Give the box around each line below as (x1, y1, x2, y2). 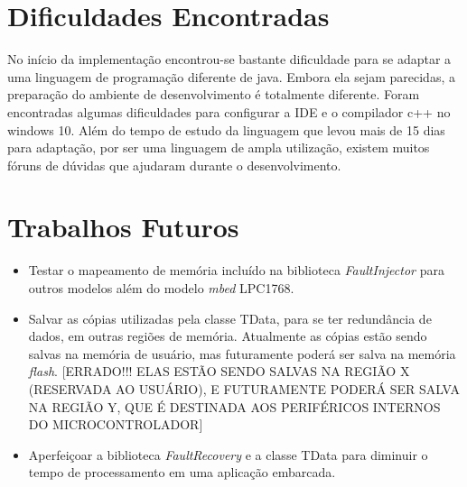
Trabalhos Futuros (7, 208, 239, 245)
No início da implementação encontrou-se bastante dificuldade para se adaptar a (7, 50, 452, 69)
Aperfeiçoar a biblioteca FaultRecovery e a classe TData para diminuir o (28, 445, 428, 464)
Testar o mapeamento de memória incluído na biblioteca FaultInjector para (28, 261, 444, 280)
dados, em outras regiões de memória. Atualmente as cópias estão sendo (28, 326, 427, 345)
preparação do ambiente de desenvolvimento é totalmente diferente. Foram (7, 85, 420, 104)
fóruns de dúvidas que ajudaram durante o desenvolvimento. (7, 155, 341, 174)
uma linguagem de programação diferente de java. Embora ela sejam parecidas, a (7, 67, 455, 86)
